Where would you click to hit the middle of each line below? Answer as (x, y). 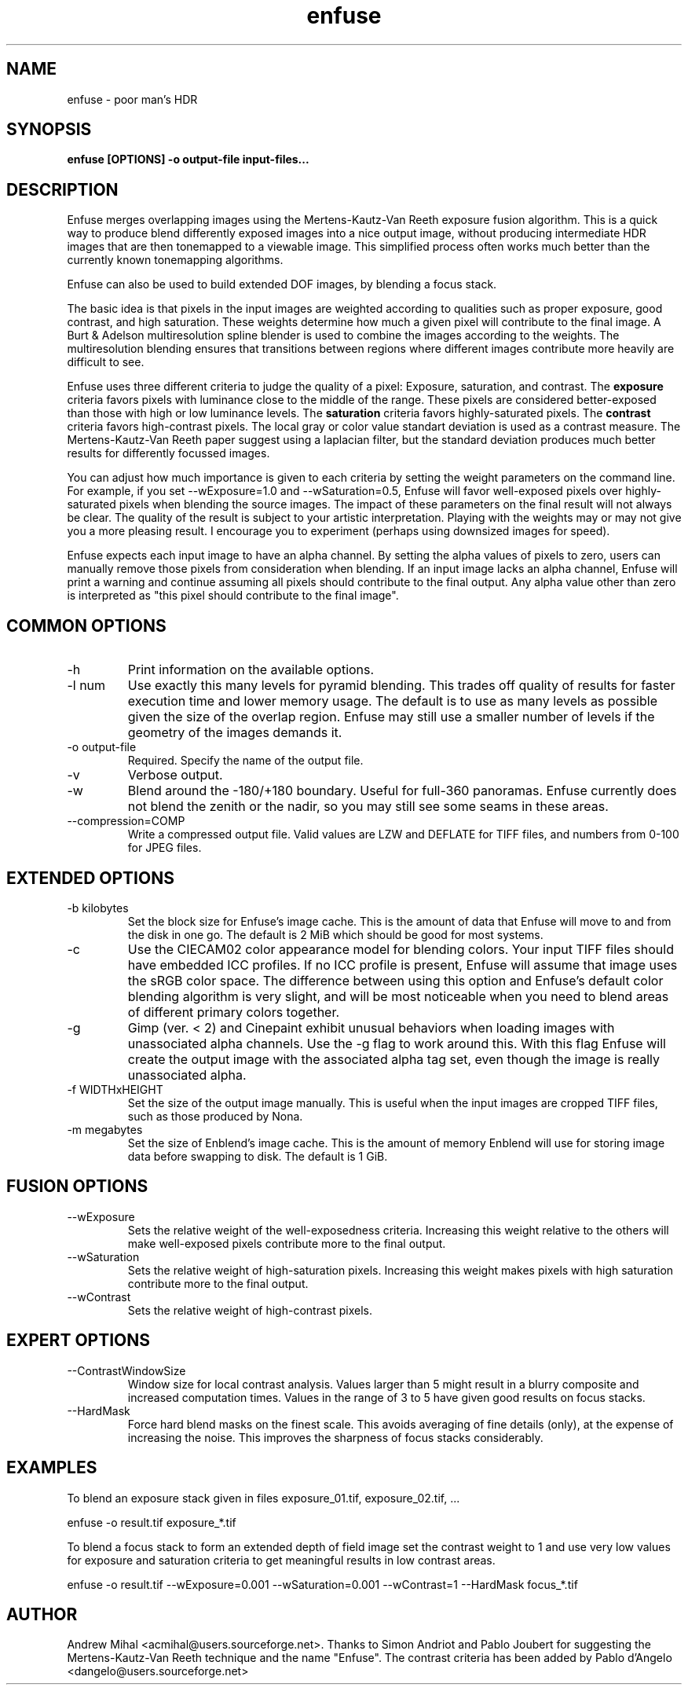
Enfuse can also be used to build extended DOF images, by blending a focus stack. (282, 284)
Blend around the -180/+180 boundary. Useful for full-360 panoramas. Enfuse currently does (402, 791)
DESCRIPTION (62, 189)
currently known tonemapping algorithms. (175, 260)
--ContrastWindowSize (126, 1370)
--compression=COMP (126, 821)
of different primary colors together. (234, 1012)
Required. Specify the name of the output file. (245, 761)
